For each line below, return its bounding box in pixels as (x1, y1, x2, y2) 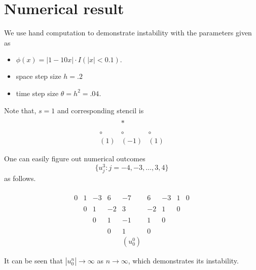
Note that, (4, 105, 36, 115)
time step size (16, 87, 59, 98)
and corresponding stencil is (57, 105, 144, 115)
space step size (16, 71, 61, 81)
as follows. (4, 173, 36, 184)
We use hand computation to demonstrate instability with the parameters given (4, 27, 252, 38)
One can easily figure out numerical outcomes (4, 153, 145, 164)
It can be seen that (4, 255, 63, 265)
